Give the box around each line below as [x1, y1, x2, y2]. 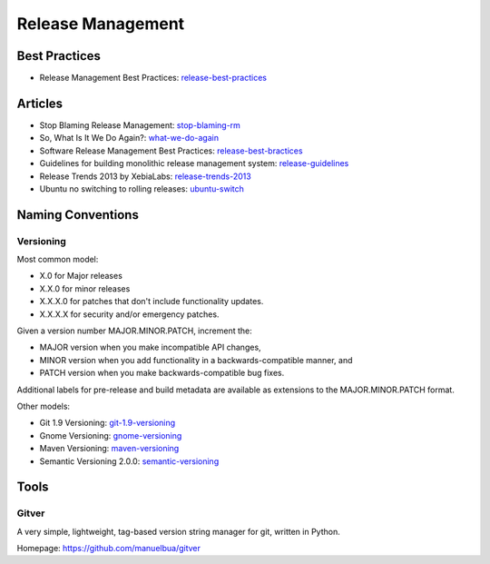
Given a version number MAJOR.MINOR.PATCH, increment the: [16, 325, 253, 336]
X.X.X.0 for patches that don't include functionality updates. [39, 296, 264, 307]
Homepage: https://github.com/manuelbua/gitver [16, 543, 201, 554]
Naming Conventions [16, 207, 140, 223]
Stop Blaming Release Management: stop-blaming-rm [39, 119, 240, 131]
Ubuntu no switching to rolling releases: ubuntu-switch [39, 183, 245, 194]
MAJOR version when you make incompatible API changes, [39, 341, 262, 353]
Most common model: [16, 254, 99, 265]
